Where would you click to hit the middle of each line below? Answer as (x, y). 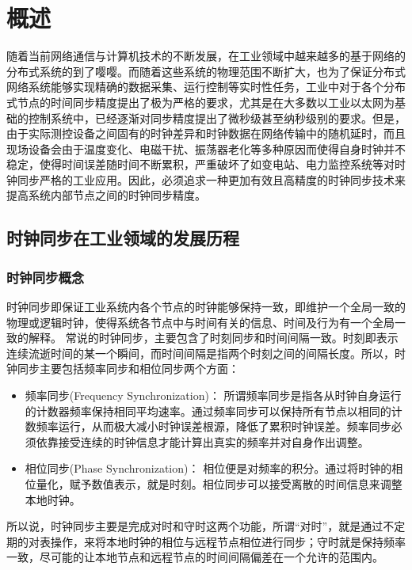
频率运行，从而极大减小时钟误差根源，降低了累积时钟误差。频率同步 (214, 426)
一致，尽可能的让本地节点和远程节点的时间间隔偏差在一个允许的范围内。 (195, 557)
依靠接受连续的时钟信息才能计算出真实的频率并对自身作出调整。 (202, 441)
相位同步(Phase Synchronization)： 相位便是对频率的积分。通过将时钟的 (208, 468)
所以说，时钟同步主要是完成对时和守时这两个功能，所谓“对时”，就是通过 (195, 526)
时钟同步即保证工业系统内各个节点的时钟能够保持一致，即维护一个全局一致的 (206, 307)
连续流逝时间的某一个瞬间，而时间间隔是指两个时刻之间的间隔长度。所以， (200, 353)
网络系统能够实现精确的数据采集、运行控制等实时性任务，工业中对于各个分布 (206, 87)
